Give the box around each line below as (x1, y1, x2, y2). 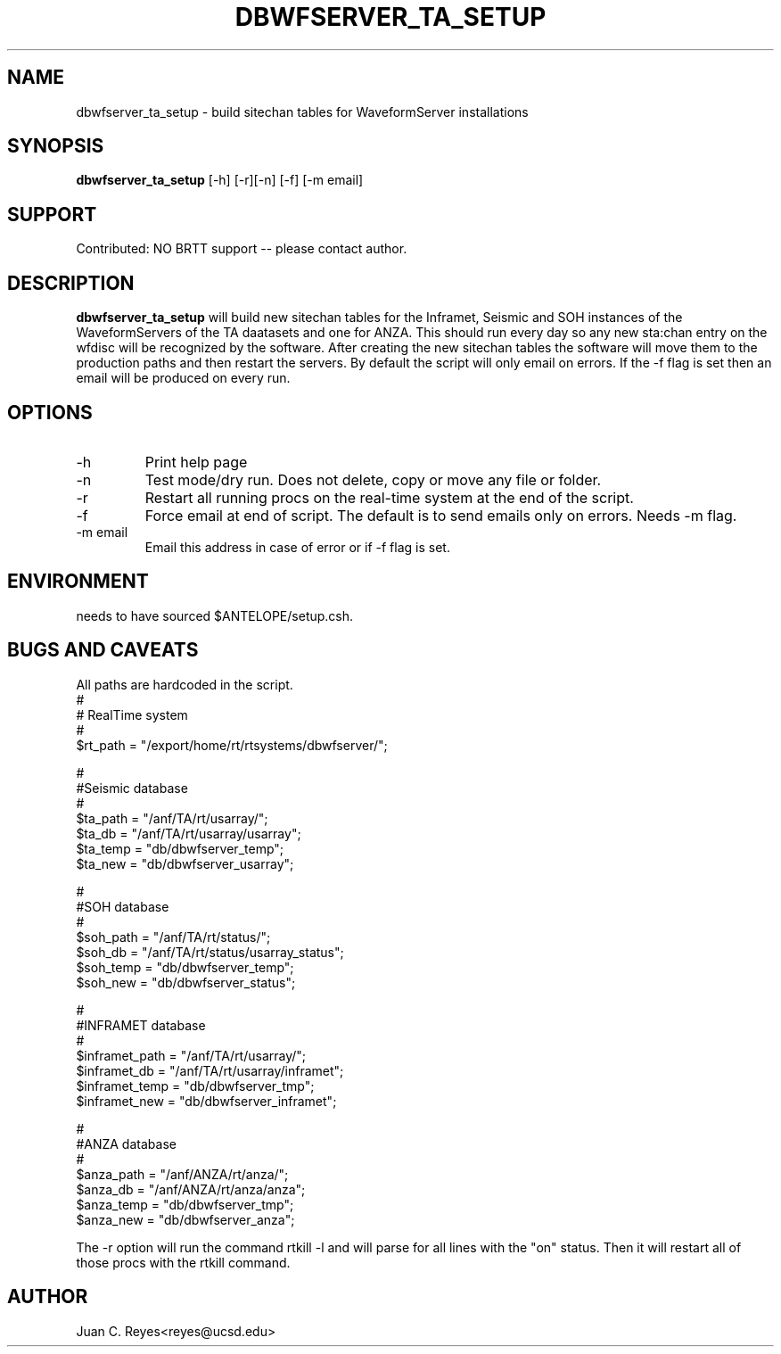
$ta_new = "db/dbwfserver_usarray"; (76, 855, 294, 871)
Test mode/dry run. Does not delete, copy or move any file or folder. (144, 470, 602, 489)
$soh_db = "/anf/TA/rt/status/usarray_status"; (76, 944, 344, 960)
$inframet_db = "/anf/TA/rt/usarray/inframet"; (76, 1062, 344, 1078)
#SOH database (76, 898, 169, 914)
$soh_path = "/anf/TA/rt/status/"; (76, 929, 271, 945)
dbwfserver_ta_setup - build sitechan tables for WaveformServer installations (76, 103, 529, 120)
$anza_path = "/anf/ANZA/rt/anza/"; (76, 1166, 289, 1182)
